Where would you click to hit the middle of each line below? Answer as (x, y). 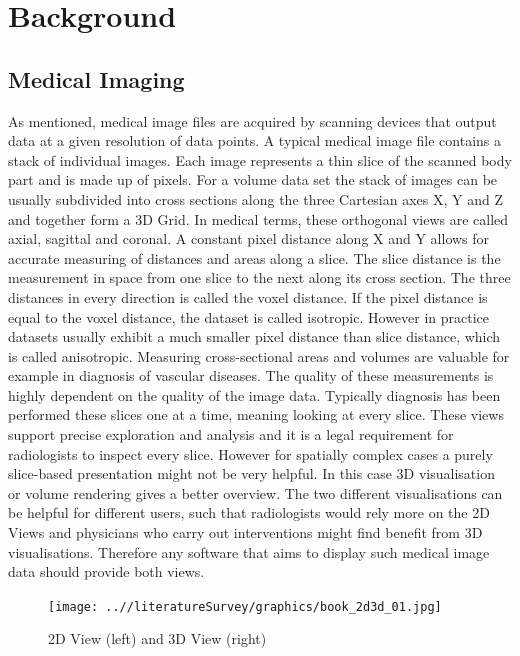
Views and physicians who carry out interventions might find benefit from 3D (245, 532)
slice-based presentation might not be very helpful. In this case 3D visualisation (251, 473)
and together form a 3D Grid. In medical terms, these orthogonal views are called (258, 218)
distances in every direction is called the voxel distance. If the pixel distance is (248, 296)
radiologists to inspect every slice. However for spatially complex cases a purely (250, 453)
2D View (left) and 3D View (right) (157, 638)
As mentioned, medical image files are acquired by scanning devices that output (252, 120)
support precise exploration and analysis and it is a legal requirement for (231, 434)
